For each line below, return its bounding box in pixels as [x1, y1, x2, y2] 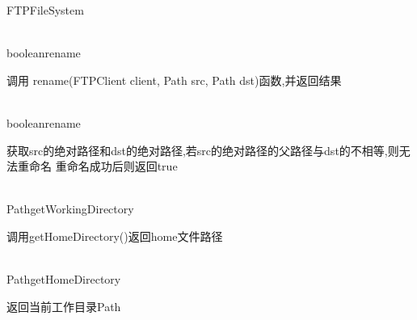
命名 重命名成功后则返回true [28, 158, 178, 175]
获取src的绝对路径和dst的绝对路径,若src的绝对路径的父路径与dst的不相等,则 [6, 141, 399, 158]
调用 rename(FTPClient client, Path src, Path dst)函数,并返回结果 [6, 71, 342, 88]
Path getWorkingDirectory [6, 200, 134, 217]
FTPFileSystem [6, 2, 84, 18]
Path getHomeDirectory [6, 271, 121, 288]
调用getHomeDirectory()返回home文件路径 [6, 227, 223, 244]
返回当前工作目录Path [6, 297, 121, 314]
